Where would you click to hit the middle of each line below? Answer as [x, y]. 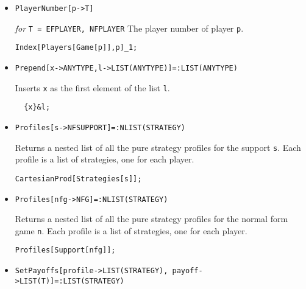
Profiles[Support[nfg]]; [65, 250]
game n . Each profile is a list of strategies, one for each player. [131, 230]
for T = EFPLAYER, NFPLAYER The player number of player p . [129, 28]
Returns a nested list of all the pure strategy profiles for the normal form [151, 219]
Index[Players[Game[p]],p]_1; [76, 48]
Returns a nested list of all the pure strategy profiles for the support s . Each [158, 147]
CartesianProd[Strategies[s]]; [78, 179]
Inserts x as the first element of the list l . [92, 87]
